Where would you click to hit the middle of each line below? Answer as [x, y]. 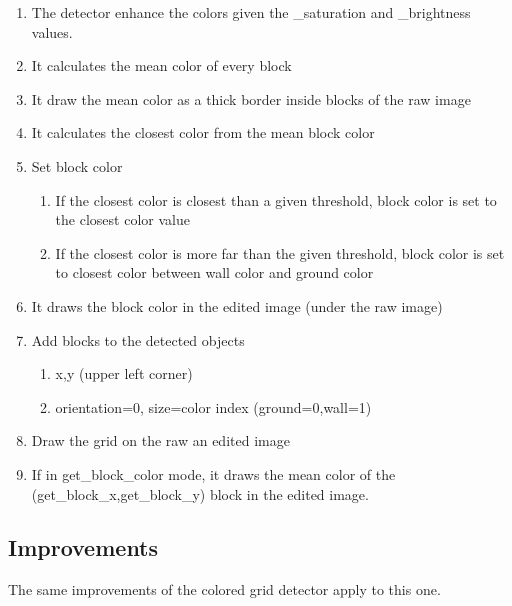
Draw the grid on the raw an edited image [160, 440]
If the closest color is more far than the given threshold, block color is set [280, 252]
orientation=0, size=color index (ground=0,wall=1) [213, 406]
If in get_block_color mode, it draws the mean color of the [213, 473]
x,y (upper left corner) [124, 373]
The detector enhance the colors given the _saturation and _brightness [251, 12]
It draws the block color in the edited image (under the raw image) [237, 305]
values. [52, 31]
